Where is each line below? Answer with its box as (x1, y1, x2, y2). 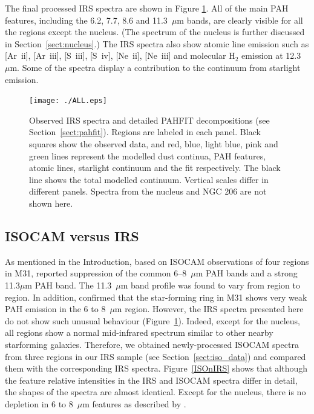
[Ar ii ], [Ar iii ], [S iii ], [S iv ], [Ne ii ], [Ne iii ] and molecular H (5, 49, 235, 62)
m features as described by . (82, 397, 186, 410)
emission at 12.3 (241, 49, 301, 62)
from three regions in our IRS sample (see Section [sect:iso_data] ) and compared (5, 350, 306, 362)
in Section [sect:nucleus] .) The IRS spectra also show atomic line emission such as (5, 37, 309, 50)
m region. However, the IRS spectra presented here (114, 302, 304, 315)
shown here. (29, 196, 73, 209)
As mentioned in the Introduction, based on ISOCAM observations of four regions (5, 255, 309, 267)
